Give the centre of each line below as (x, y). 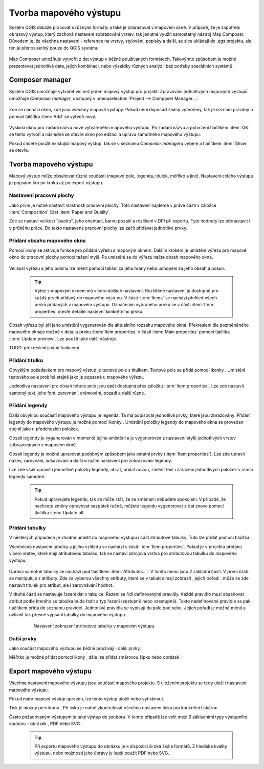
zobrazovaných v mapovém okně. (43, 445)
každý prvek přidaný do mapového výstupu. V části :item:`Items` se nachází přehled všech (126, 298)
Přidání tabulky (28, 528)
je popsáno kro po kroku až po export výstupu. (56, 183)
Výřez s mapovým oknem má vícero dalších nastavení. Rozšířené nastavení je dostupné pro (126, 291)
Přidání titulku (26, 360)
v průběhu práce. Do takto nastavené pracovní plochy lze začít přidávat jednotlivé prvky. (98, 228)
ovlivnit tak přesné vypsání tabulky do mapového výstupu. (68, 615)
